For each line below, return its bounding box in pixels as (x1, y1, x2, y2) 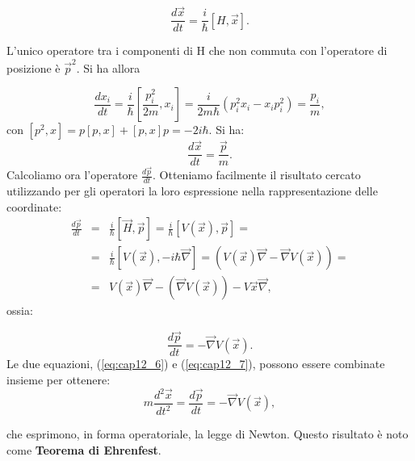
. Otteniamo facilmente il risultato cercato (153, 166, 361, 183)
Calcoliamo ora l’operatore (6, 166, 138, 183)
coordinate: (6, 198, 62, 215)
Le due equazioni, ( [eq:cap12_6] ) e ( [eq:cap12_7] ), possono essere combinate (6, 355, 385, 372)
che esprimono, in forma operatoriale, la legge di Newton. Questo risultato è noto (6, 425, 409, 442)
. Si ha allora (76, 59, 140, 76)
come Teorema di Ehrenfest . (6, 442, 161, 459)
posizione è (6, 59, 61, 76)
